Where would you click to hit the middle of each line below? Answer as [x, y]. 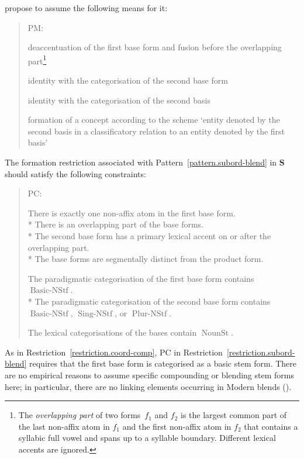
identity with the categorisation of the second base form [128, 80]
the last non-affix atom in [64, 426]
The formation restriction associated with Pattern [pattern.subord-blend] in [141, 162]
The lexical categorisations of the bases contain [112, 332]
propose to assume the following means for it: [86, 8]
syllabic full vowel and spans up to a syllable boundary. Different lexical [147, 438]
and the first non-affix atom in [177, 426]
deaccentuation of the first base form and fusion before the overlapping [155, 47]
